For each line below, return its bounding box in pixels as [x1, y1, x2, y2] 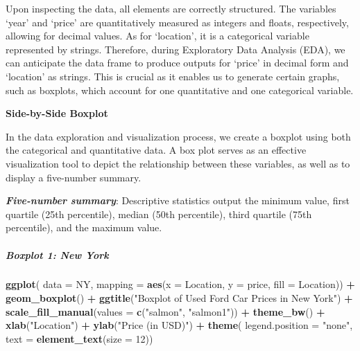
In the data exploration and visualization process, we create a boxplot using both [6, 129, 351, 143]
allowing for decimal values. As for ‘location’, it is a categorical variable [6, 28, 309, 43]
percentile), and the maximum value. [6, 220, 162, 235]
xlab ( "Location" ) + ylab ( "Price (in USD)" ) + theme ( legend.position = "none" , [6, 318, 353, 332]
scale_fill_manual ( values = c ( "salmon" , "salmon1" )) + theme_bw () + [6, 304, 325, 318]
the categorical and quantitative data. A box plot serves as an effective [6, 143, 307, 157]
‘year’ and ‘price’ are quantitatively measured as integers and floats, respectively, [6, 15, 349, 29]
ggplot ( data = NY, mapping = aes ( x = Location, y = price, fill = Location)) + [6, 277, 355, 291]
